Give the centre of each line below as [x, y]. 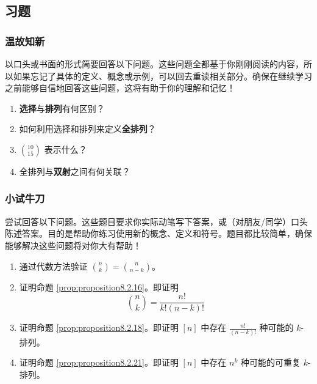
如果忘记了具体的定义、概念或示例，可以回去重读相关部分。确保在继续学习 [162, 76]
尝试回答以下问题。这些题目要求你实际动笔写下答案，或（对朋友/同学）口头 [156, 221]
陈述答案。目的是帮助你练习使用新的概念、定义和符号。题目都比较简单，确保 [158, 233]
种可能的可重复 [270, 362]
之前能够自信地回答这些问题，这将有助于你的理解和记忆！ [120, 88]
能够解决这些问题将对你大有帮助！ [73, 245]
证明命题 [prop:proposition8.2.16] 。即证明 [99, 286]
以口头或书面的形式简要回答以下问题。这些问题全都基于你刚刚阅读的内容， [154, 64]
